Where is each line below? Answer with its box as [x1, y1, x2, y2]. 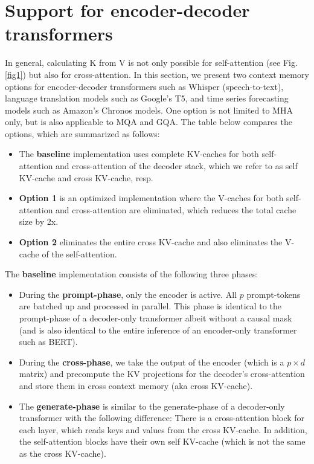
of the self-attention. [42, 247, 117, 260]
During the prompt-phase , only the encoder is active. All [19, 288, 237, 300]
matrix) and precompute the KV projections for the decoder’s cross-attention [19, 367, 305, 380]
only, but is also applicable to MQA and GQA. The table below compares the [5, 115, 292, 128]
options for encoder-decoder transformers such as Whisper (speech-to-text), [5, 80, 284, 92]
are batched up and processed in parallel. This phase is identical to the [19, 300, 281, 312]
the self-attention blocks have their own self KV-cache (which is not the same [19, 435, 306, 448]
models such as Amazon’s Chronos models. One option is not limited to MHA [5, 103, 293, 116]
